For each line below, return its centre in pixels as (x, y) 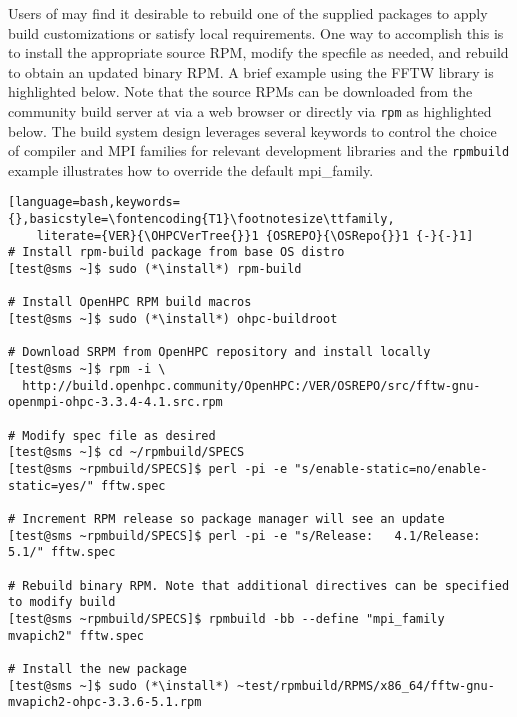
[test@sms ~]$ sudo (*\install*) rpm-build (155, 269)
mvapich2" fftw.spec (76, 635)
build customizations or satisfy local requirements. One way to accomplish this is (256, 32)
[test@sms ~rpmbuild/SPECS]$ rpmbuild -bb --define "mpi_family (226, 618)
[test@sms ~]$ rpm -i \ (87, 369)
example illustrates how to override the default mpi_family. (191, 169)
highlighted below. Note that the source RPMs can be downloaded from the (240, 91)
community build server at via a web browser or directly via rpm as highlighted (250, 110)
